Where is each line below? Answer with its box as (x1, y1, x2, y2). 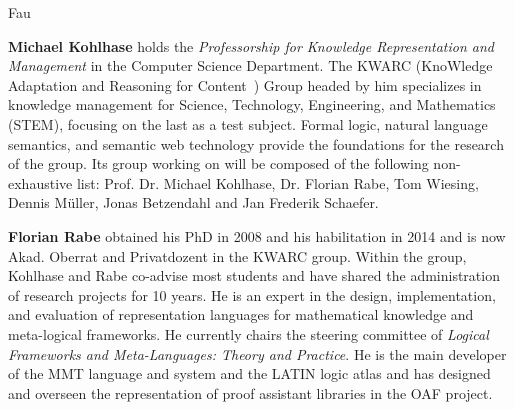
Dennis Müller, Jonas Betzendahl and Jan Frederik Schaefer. (8, 192, 379, 213)
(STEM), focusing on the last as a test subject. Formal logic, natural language (8, 113, 488, 134)
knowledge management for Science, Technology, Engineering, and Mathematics (8, 94, 496, 115)
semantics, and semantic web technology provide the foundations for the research (8, 133, 504, 154)
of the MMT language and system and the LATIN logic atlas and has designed (8, 363, 491, 384)
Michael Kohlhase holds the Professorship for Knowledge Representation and (8, 35, 494, 56)
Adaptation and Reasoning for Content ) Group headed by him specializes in (8, 74, 482, 95)
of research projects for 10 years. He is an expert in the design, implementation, (8, 284, 496, 305)
